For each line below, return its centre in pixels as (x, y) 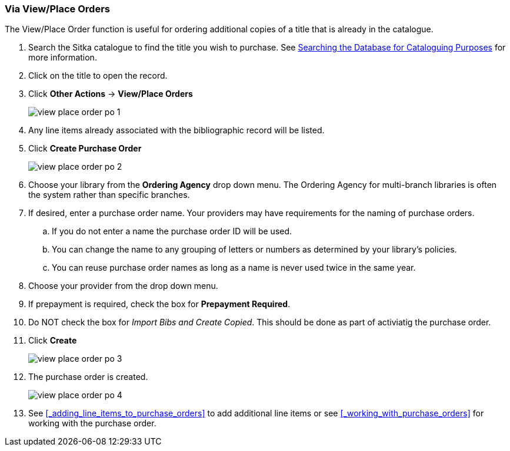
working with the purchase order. (92, 423)
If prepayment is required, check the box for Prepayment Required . (159, 304)
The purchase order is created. (88, 377)
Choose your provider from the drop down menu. (123, 286)
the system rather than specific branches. (109, 195)
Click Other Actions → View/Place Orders (111, 94)
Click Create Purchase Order (85, 149)
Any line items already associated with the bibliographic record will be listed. (176, 130)
